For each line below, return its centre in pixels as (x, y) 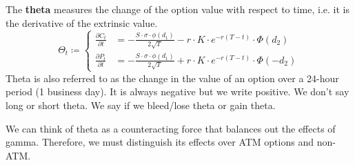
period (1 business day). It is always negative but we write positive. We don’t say (177, 91)
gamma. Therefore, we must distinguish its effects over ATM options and (160, 142)
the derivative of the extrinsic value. (82, 22)
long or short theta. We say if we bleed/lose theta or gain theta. (141, 105)
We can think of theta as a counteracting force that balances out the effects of (171, 128)
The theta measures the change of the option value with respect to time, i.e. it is (178, 9)
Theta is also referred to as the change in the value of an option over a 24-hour (172, 78)
